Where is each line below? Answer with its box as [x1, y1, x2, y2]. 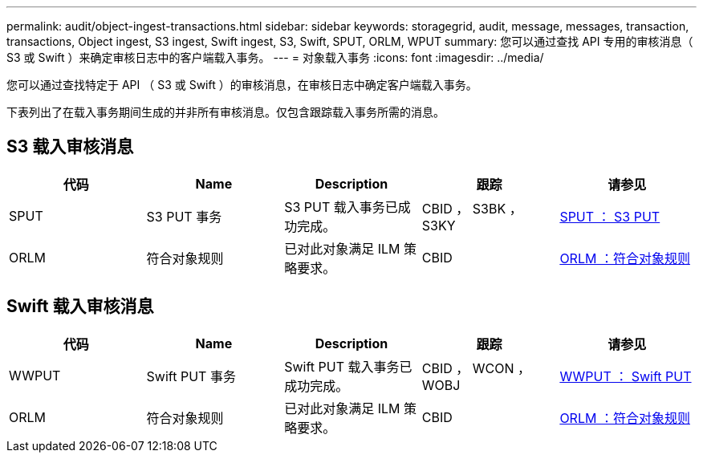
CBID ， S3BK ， [421, 200, 522, 217]
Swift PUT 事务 [146, 368, 236, 384]
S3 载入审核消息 [6, 136, 134, 157]
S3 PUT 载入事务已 [284, 198, 398, 215]
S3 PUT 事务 [146, 208, 222, 225]
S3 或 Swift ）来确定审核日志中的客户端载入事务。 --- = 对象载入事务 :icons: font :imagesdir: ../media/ [6, 51, 544, 64]
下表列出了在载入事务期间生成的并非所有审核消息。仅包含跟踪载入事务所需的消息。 [6, 105, 445, 119]
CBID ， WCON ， [421, 359, 531, 376]
